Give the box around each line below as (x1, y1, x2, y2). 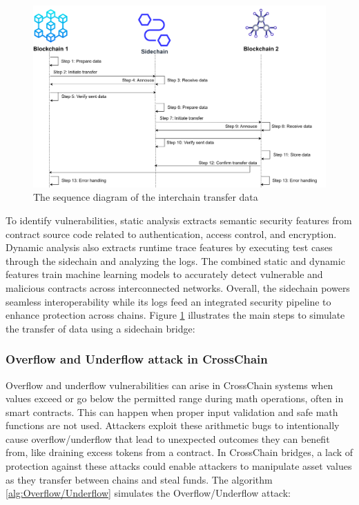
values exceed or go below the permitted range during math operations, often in (6, 391, 344, 406)
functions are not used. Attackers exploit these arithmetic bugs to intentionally (6, 418, 340, 433)
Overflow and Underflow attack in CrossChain (6, 350, 268, 368)
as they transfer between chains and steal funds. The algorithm (6, 472, 273, 486)
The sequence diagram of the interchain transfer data (33, 190, 258, 204)
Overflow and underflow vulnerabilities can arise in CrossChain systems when (6, 377, 333, 392)
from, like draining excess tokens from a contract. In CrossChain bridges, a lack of (6, 445, 353, 459)
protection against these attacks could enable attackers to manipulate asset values (6, 459, 352, 473)
